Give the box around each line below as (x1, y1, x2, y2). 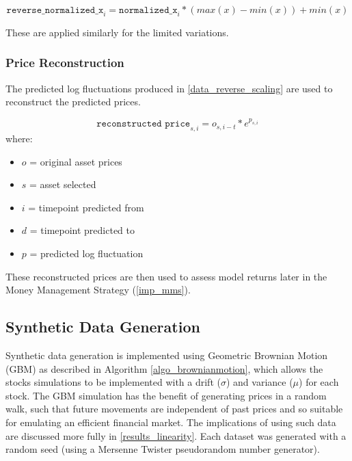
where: (5, 131, 33, 146)
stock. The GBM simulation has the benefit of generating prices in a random (5, 388, 327, 402)
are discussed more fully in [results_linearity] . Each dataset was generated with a (5, 428, 347, 443)
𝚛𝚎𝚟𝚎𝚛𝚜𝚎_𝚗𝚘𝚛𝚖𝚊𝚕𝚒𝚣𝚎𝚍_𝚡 (6, 5, 104, 15)
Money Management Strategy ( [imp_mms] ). (5, 282, 191, 297)
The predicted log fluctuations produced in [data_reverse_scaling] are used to (5, 81, 333, 95)
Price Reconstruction (5, 54, 124, 71)
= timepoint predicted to (29, 223, 135, 237)
